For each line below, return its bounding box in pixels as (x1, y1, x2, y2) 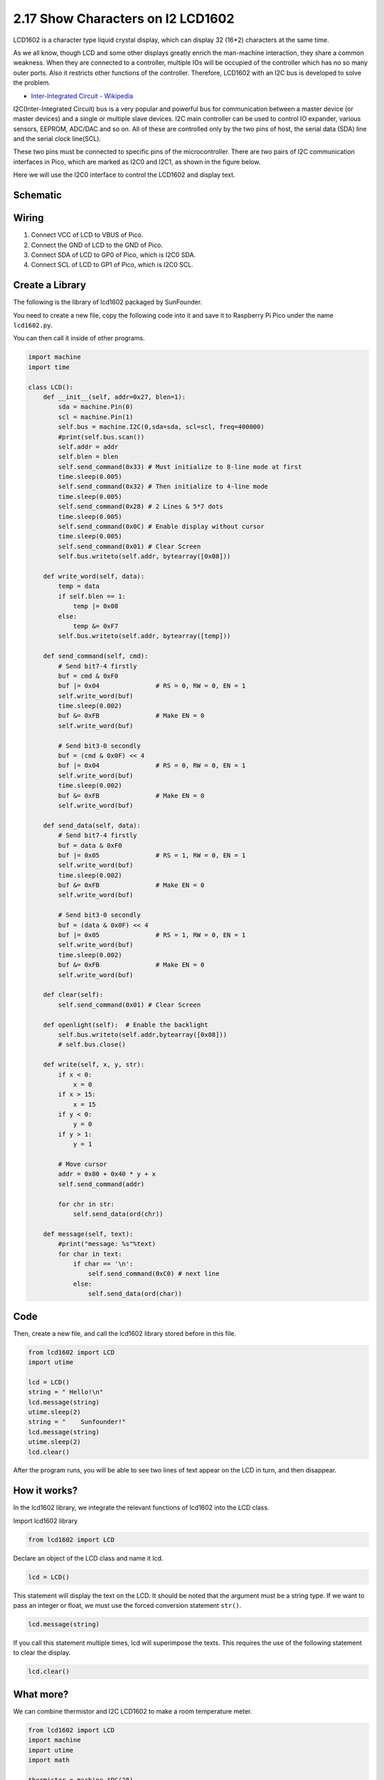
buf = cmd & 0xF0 (58, 671, 119, 680)
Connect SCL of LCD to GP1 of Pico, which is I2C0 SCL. (31, 261, 193, 269)
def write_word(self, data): (43, 572, 145, 580)
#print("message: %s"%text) (58, 1240, 156, 1248)
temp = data (58, 582, 100, 590)
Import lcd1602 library (13, 1517, 78, 1525)
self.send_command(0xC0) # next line (87, 1269, 220, 1278)
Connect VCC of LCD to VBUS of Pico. (31, 231, 144, 239)
